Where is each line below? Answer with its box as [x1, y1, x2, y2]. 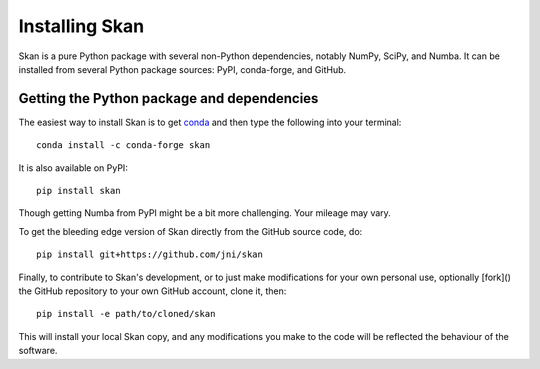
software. [18, 345, 58, 357]
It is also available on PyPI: [18, 161, 129, 174]
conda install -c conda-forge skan [36, 140, 211, 151]
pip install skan [36, 185, 121, 197]
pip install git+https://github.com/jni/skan [36, 249, 264, 260]
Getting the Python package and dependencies [18, 90, 319, 107]
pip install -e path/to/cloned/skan [36, 308, 216, 320]
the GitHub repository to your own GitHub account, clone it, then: [18, 285, 287, 297]
